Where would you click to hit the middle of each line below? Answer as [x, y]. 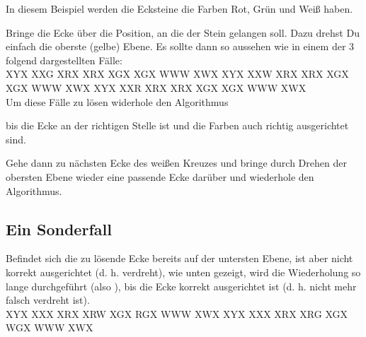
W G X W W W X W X [50, 327]
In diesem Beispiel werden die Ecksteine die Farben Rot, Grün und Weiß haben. [179, 8]
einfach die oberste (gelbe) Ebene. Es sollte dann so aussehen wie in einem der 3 [180, 46]
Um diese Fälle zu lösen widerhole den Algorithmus [117, 101]
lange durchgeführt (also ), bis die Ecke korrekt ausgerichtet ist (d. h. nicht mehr [181, 286]
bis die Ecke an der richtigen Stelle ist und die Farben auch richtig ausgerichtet [177, 125]
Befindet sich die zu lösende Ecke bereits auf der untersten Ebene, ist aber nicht [179, 258]
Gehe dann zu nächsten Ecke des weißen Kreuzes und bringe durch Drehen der [176, 163]
